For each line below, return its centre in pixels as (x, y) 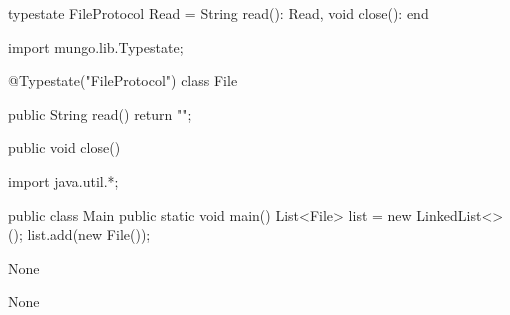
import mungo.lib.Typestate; (96, 46)
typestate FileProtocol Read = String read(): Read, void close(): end (218, 13)
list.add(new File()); (89, 234)
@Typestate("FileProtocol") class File (123, 80)
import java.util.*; (63, 180)
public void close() (64, 147)
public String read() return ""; (100, 113)
